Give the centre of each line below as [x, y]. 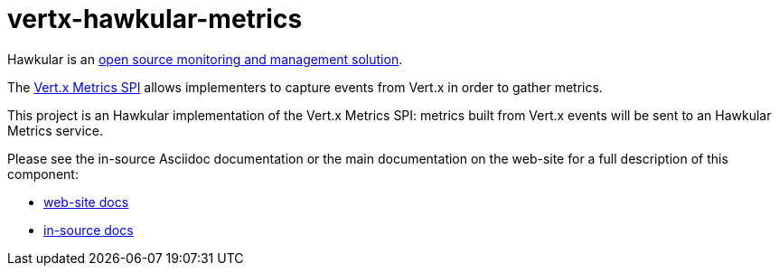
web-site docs [86, 202]
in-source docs [89, 230]
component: [43, 174]
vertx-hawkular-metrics [155, 19]
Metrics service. [56, 130]
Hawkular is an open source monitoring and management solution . [205, 59]
